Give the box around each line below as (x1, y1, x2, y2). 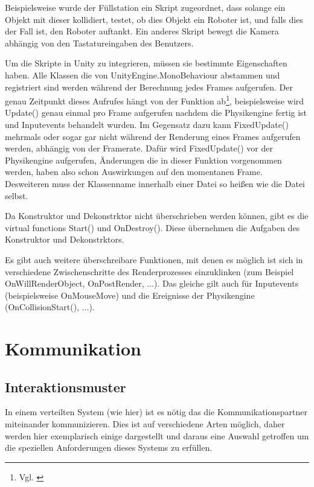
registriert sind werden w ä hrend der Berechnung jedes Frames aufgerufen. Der (5, 80, 293, 93)
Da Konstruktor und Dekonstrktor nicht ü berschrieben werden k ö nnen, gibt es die (5, 209, 309, 222)
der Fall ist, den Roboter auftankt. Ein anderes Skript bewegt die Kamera (5, 25, 279, 37)
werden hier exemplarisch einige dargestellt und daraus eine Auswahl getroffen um (5, 429, 309, 442)
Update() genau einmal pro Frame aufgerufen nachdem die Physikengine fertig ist (5, 106, 307, 119)
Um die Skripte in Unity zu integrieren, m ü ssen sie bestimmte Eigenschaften (5, 57, 287, 69)
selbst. (5, 189, 28, 202)
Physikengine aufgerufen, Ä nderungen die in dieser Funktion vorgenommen (5, 153, 282, 166)
